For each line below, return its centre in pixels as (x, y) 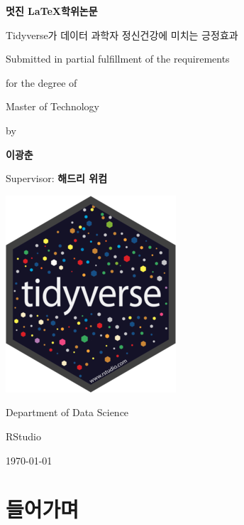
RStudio (23, 436)
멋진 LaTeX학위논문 (52, 11)
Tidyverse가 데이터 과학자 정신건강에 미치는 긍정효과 (122, 35)
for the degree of (41, 82)
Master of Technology (52, 106)
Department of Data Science (67, 412)
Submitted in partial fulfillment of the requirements (118, 59)
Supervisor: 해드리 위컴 (57, 178)
